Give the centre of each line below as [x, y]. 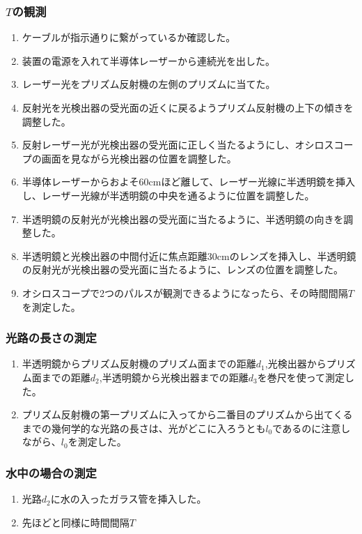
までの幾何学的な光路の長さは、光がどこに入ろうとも [144, 428]
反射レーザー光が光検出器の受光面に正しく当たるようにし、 [158, 145]
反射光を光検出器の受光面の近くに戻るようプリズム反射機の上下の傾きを [188, 107]
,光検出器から [296, 364]
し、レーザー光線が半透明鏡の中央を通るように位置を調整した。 [168, 195]
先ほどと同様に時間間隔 [76, 522]
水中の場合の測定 [51, 472]
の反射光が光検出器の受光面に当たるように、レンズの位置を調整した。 [183, 269]
